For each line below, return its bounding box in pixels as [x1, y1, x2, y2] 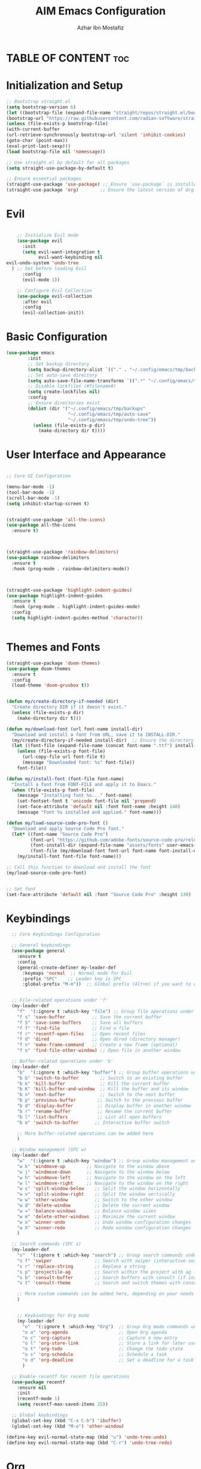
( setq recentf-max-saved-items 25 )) [17, 1401, 109, 1407]
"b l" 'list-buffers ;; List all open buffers [17, 1114, 162, 1120]
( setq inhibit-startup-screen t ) [6, 500, 90, 507]
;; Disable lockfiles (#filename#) [28, 383, 117, 389]
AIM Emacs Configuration [35, 4, 166, 18]
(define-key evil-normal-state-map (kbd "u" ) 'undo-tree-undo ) [6, 1434, 167, 1440]
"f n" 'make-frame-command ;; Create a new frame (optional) [17, 1042, 178, 1048]
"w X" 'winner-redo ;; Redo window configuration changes [17, 1225, 191, 1231]
